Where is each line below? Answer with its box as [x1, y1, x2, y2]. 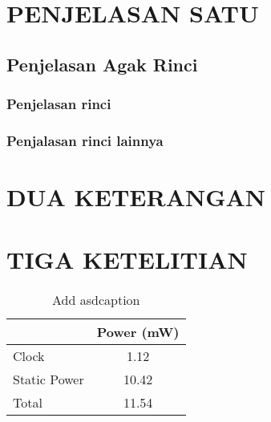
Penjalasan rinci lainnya [6, 130, 164, 150]
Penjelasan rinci [6, 94, 111, 114]
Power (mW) [96, 323, 180, 342]
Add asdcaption [52, 290, 140, 310]
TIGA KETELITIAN [6, 243, 248, 276]
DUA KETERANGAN [6, 181, 266, 213]
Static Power [13, 370, 84, 389]
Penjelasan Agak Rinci [6, 51, 198, 76]
